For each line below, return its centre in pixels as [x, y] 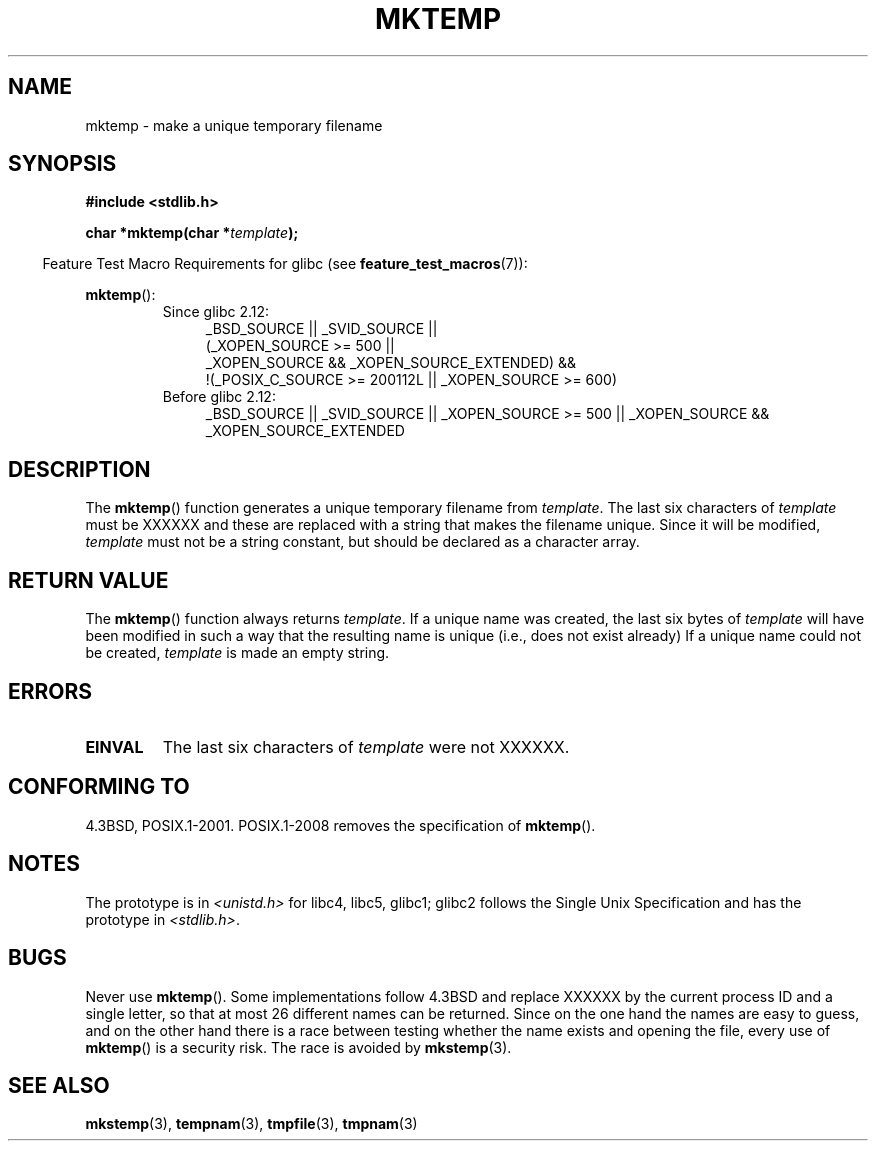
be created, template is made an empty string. [237, 653]
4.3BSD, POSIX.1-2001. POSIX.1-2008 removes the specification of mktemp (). [340, 825]
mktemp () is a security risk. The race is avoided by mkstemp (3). [298, 1047]
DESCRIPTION [79, 469]
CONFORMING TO [99, 787]
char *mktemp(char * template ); [192, 233]
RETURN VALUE [88, 580]
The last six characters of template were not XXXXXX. [366, 746]
